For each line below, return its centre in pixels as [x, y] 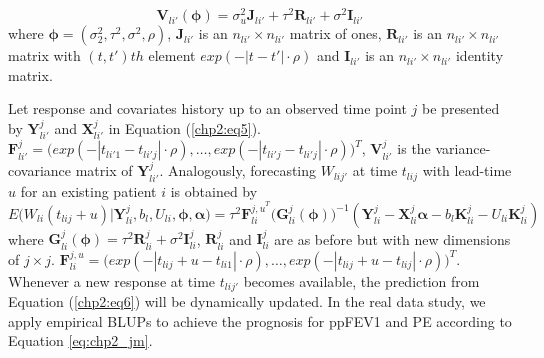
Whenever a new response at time [112, 280]
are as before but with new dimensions [392, 238]
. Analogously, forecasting [238, 170]
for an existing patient [88, 190]
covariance [40, 170]
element [172, 55]
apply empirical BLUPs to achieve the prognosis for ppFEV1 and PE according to [260, 320]
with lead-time [467, 170]
